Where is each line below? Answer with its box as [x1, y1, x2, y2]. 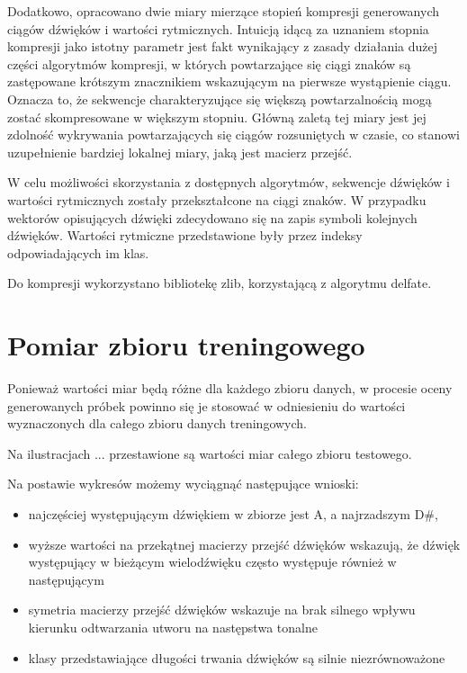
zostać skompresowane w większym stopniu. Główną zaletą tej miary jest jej [7, 107, 427, 126]
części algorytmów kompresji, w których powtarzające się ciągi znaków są [7, 54, 411, 73]
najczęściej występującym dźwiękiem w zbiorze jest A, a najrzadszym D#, [28, 505, 438, 523]
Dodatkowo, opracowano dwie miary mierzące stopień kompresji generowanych [7, 2, 440, 20]
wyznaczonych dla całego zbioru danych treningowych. [7, 414, 308, 433]
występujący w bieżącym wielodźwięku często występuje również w [28, 552, 397, 571]
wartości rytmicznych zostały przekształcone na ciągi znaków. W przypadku [7, 190, 427, 209]
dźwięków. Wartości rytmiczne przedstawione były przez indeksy [7, 226, 363, 245]
